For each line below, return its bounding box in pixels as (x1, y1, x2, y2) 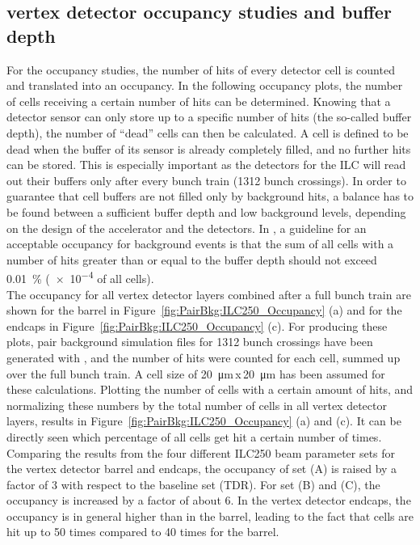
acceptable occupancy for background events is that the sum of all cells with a (6, 235, 394, 252)
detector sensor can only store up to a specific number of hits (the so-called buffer (6, 108, 412, 125)
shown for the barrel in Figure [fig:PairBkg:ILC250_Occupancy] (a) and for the (6, 302, 402, 319)
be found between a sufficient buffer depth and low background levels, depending (6, 203, 406, 220)
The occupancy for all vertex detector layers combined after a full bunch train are (6, 285, 411, 302)
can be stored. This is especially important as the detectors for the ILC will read (6, 156, 406, 173)
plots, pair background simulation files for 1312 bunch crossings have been (6, 333, 373, 350)
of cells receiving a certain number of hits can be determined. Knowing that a (6, 92, 391, 109)
